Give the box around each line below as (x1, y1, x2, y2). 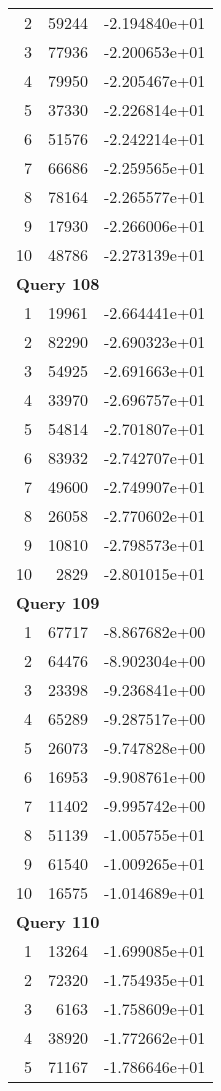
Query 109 (16, 591, 100, 614)
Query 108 (16, 272, 100, 295)
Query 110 (16, 910, 100, 933)
